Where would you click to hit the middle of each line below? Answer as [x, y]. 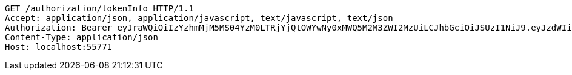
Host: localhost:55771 [59, 47]
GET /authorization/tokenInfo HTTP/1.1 [99, 8]
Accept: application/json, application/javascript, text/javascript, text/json [199, 18]
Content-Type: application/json [81, 37]
